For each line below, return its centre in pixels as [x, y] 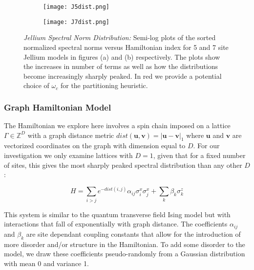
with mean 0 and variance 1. [46, 263]
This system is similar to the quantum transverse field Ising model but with [117, 214]
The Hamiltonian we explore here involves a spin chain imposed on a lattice [117, 125]
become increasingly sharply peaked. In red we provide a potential [123, 76]
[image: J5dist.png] [76, 7]
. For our [206, 146]
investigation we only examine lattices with [68, 155]
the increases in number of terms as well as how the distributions [121, 66]
